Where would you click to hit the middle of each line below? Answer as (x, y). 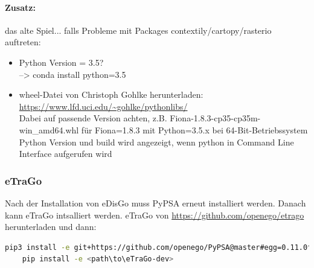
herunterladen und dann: (51, 227)
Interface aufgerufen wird (66, 154)
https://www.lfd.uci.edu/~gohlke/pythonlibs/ (103, 106)
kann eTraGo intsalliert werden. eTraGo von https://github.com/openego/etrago (155, 215)
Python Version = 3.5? (61, 62)
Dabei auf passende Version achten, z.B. (93, 118)
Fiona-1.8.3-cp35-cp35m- (215, 118)
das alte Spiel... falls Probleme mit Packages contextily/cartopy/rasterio (138, 30)
